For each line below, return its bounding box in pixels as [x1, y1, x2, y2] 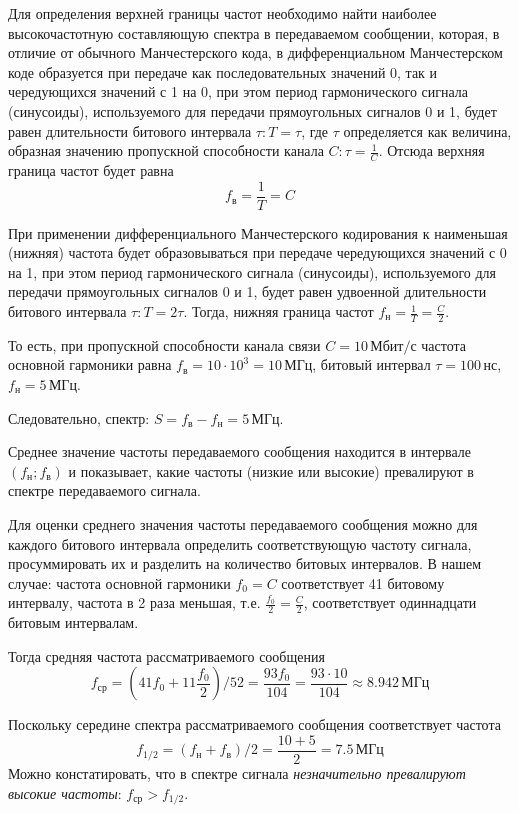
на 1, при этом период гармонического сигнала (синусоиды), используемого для [8, 261, 497, 282]
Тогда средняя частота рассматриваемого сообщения [8, 645, 325, 666]
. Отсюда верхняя [378, 140, 485, 161]
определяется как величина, [343, 120, 512, 141]
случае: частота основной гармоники [8, 572, 231, 593]
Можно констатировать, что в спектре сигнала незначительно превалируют [8, 763, 466, 784]
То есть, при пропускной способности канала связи [8, 334, 321, 355]
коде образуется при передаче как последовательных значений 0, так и [8, 61, 438, 82]
